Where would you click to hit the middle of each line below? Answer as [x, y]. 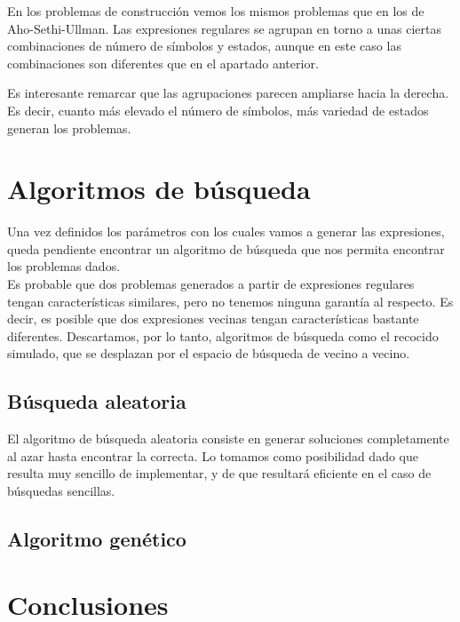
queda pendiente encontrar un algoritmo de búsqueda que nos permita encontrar [226, 248]
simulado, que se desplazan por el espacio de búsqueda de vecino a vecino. [209, 353]
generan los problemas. [69, 128]
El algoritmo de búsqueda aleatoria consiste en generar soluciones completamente [228, 439]
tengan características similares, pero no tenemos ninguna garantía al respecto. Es [230, 301]
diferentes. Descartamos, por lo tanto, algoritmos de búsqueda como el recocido [223, 335]
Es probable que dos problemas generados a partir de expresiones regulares [211, 284]
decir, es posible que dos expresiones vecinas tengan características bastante [213, 319]
